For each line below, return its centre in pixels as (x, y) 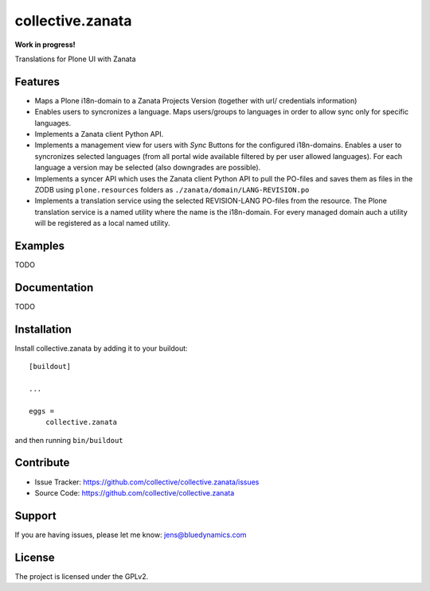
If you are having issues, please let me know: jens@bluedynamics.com (131, 535)
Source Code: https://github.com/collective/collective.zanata (135, 492)
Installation (43, 329)
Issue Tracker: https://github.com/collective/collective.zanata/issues (147, 482)
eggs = (42, 411)
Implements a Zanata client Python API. (99, 134)
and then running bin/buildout (69, 440)
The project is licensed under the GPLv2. (82, 576)
